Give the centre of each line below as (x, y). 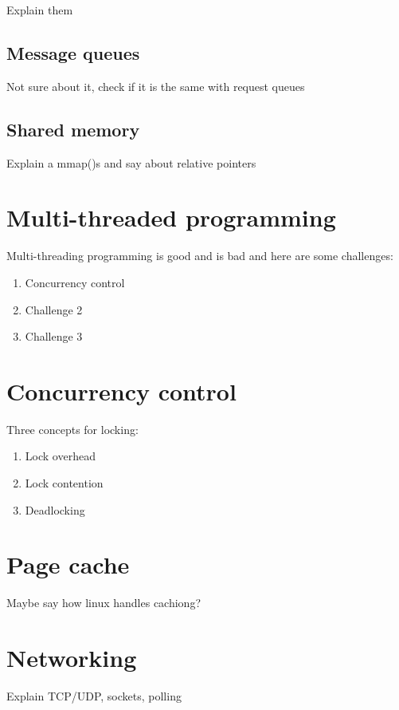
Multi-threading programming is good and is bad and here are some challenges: (200, 256)
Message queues (73, 52)
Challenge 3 (54, 336)
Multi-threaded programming (171, 217)
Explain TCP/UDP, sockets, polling (94, 696)
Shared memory (73, 129)
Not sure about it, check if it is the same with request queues (156, 86)
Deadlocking (55, 509)
